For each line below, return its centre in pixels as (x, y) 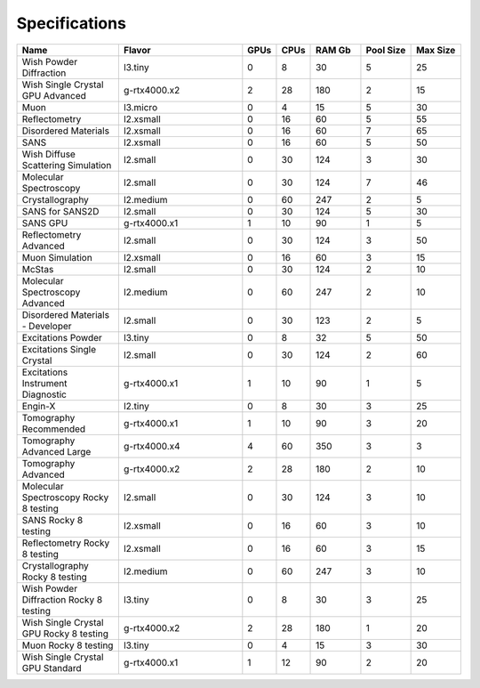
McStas (38, 269)
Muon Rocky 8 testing (68, 645)
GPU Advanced (54, 95)
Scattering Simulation (67, 165)
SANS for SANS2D (60, 211)
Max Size (436, 50)
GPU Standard (52, 668)
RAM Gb (333, 50)
